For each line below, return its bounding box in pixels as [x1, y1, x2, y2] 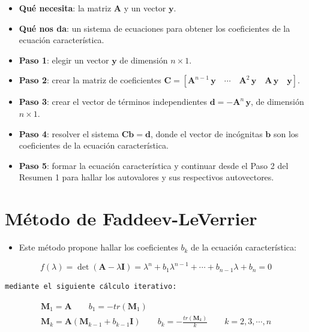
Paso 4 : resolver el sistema [19, 127, 119, 140]
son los [273, 127, 299, 140]
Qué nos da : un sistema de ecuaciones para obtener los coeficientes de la [19, 22, 290, 34]
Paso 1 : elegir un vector [19, 53, 109, 66]
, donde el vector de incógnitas [150, 127, 263, 140]
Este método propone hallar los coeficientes [19, 241, 178, 253]
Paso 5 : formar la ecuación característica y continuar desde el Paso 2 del [19, 159, 289, 171]
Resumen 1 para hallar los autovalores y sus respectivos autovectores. [19, 171, 274, 183]
